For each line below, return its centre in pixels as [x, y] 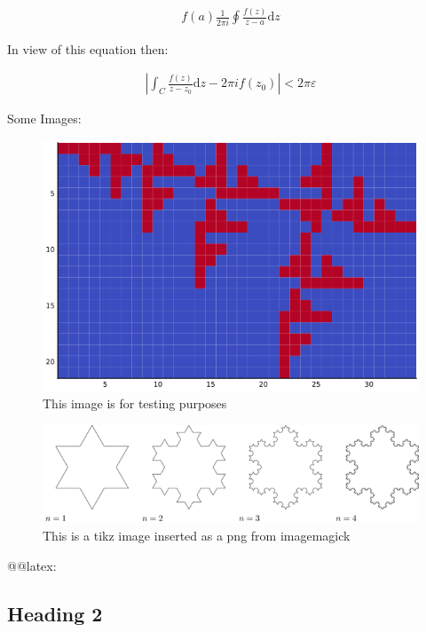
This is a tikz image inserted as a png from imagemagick [197, 536]
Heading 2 [55, 613]
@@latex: [32, 565]
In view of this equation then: [88, 48]
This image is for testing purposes [135, 403]
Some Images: [44, 118]
